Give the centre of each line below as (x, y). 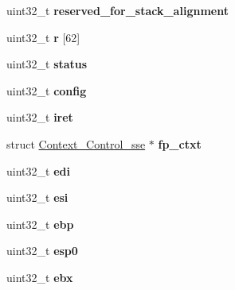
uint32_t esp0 (42, 251)
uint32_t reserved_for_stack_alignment (117, 10)
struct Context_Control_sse (76, 143)
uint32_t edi (38, 170)
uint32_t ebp (40, 224)
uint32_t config (47, 90)
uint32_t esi (37, 197)
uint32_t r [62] (43, 37)
